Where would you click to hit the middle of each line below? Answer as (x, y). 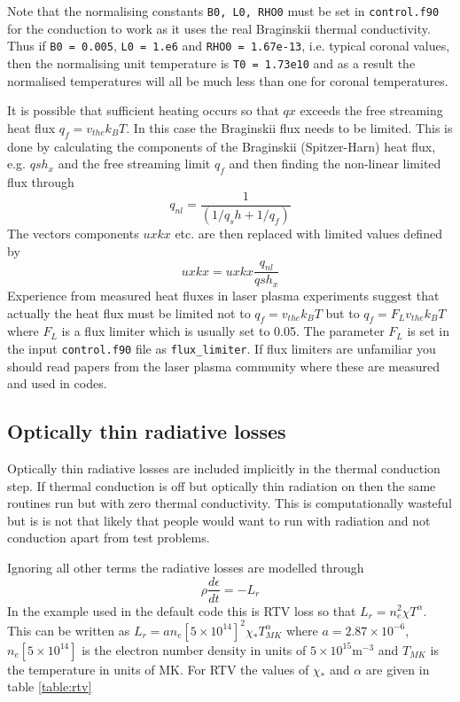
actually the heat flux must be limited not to (129, 312)
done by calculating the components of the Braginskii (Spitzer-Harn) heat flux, (222, 146)
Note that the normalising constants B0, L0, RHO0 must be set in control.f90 (223, 11)
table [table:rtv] (50, 686)
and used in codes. (57, 383)
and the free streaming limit (134, 164)
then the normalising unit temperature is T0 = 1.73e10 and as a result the (211, 62)
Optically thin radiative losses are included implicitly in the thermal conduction (224, 468)
